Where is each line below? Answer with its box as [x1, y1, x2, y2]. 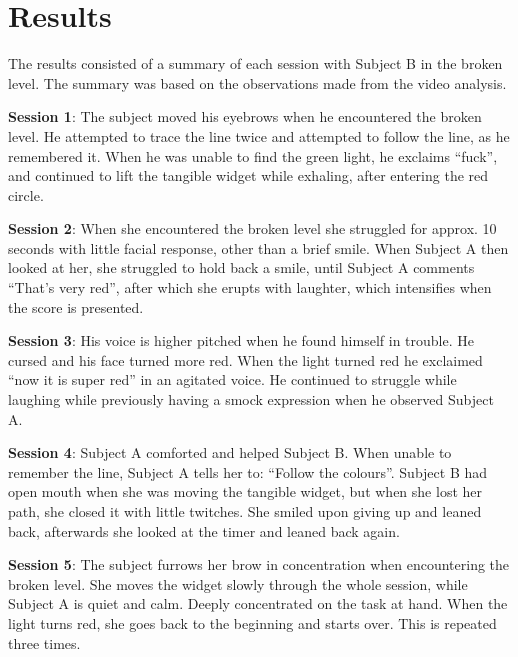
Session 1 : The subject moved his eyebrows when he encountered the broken [8, 106, 482, 127]
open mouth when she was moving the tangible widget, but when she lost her [8, 481, 482, 502]
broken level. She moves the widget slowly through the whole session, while [8, 573, 468, 594]
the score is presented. [8, 296, 144, 317]
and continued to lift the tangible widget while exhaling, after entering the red [8, 165, 489, 186]
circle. [8, 184, 44, 205]
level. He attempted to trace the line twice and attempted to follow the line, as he [8, 125, 510, 146]
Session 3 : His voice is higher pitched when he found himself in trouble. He [8, 330, 474, 351]
